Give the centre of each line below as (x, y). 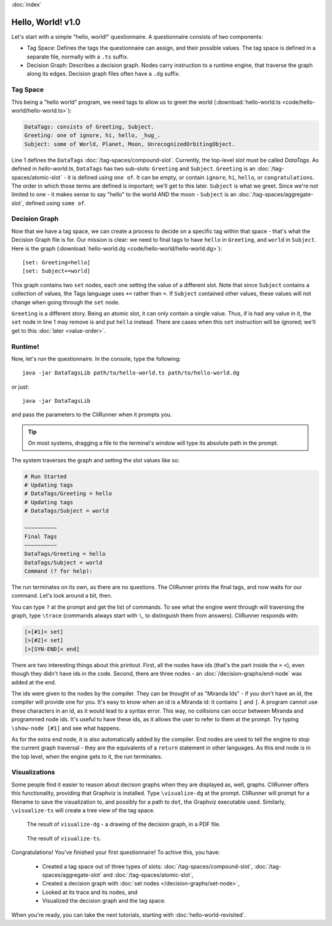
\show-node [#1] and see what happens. (66, 728)
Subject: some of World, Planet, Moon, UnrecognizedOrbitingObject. (130, 144)
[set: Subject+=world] (57, 271)
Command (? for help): (58, 571)
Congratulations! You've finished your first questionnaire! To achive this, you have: (116, 852)
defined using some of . (56, 203)
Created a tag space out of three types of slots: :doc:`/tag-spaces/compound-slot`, (148, 866)
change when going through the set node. (65, 302)
